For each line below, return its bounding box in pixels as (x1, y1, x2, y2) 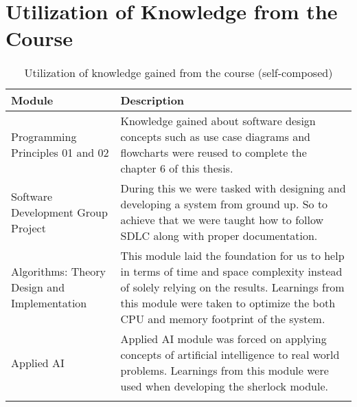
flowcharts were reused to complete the (120, 144, 307, 161)
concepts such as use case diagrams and (120, 129, 311, 145)
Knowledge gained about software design (120, 113, 316, 129)
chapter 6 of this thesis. (120, 160, 233, 177)
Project (11, 219, 46, 236)
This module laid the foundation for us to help (120, 247, 345, 264)
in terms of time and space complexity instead (120, 263, 343, 280)
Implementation (11, 295, 87, 311)
